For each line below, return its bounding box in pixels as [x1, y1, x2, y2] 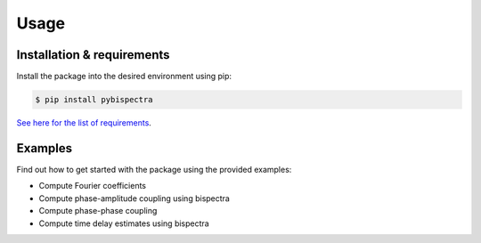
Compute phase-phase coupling [38, 206, 158, 216]
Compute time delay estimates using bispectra [38, 218, 209, 229]
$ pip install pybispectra [35, 94, 153, 105]
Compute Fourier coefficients [38, 181, 147, 191]
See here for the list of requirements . [16, 117, 151, 128]
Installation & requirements [16, 47, 170, 62]
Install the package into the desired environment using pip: [16, 71, 232, 82]
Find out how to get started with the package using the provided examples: [16, 164, 292, 174]
